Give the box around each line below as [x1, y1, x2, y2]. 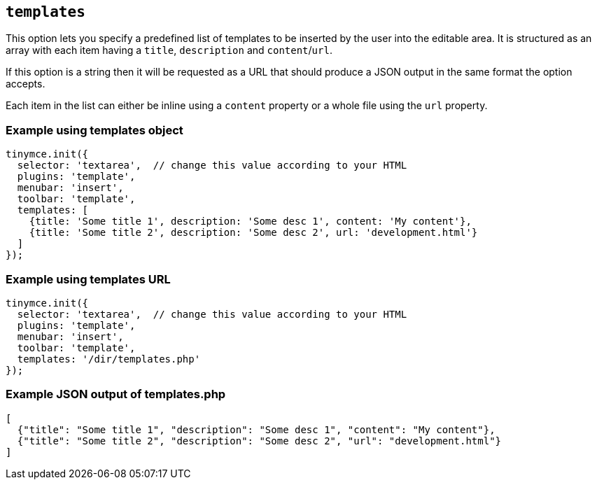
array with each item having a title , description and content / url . [6, 44, 332, 57]
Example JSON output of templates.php [6, 387, 226, 402]
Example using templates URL [6, 272, 171, 286]
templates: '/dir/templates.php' [17, 353, 201, 365]
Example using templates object [6, 122, 183, 137]
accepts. [6, 78, 45, 90]
